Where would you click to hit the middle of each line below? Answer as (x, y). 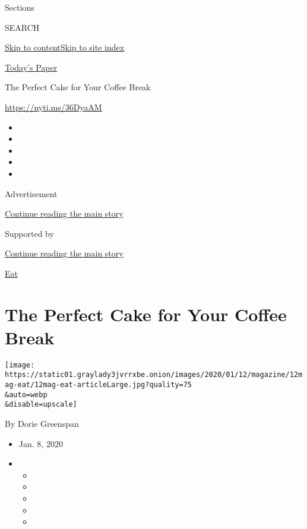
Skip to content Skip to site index (65, 47)
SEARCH (22, 27)
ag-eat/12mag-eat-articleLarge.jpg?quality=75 (98, 385)
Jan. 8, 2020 (41, 443)
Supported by (29, 233)
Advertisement (31, 193)
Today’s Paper (31, 67)
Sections (20, 7)
